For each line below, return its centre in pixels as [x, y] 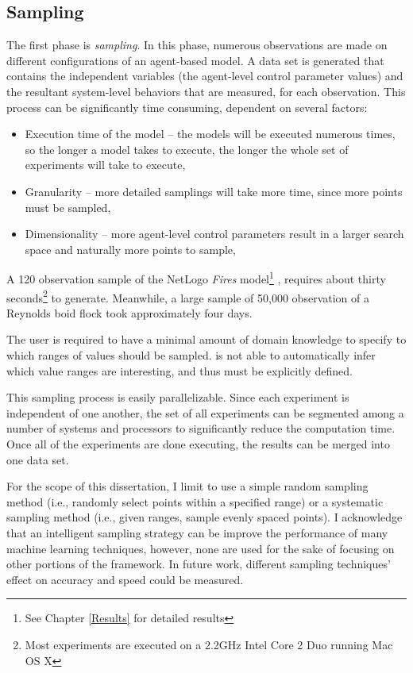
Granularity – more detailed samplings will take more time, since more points [214, 191]
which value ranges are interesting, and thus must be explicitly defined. [179, 370]
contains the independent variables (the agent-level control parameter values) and [205, 76]
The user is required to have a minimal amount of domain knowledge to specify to [206, 339]
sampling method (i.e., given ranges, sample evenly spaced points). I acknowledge [205, 517]
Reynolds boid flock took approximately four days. [129, 312]
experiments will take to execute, [105, 165]
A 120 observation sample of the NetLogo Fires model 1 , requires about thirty [196, 277]
